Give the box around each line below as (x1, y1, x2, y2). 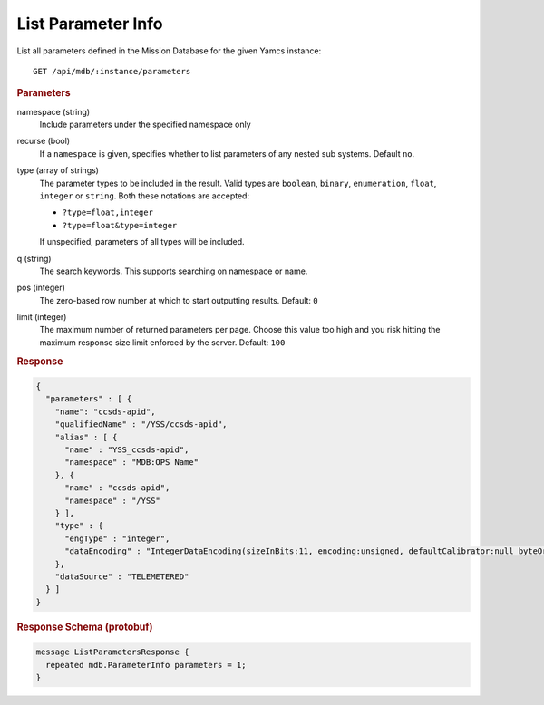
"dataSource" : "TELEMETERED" (54, 571, 189, 582)
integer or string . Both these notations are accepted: (39, 190, 249, 201)
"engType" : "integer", (64, 533, 170, 544)
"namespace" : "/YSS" (64, 495, 160, 506)
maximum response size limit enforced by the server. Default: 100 (39, 336, 286, 348)
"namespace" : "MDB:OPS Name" (64, 458, 199, 468)
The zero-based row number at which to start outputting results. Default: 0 (39, 295, 319, 305)
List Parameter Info (16, 14, 163, 34)
